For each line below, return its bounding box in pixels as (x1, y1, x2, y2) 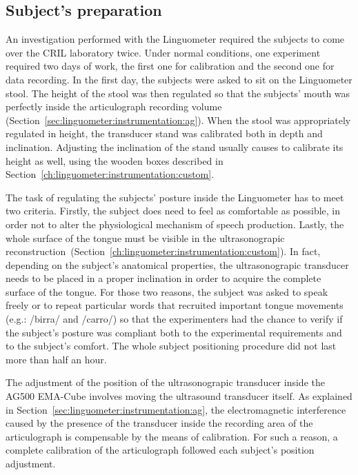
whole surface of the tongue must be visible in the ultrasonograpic (6, 230, 285, 245)
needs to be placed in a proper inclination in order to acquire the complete (6, 271, 321, 285)
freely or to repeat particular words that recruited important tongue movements (6, 298, 344, 312)
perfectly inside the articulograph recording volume (6, 99, 222, 114)
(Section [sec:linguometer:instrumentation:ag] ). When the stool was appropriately (6, 112, 351, 127)
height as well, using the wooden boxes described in (6, 153, 223, 168)
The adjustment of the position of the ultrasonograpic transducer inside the (6, 375, 325, 390)
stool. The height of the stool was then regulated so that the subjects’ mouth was (6, 85, 350, 100)
